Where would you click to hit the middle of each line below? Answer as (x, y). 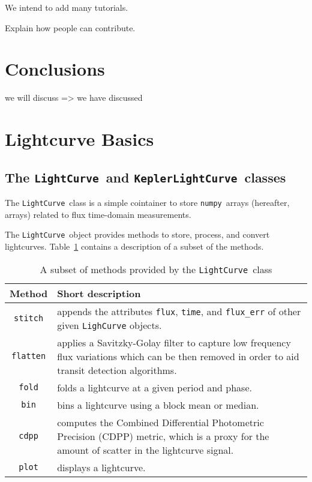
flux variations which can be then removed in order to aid (178, 356)
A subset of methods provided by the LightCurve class (156, 269)
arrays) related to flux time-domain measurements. (98, 214)
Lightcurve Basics (79, 139)
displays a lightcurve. (101, 467)
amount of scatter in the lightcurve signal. (145, 450)
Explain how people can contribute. (70, 27)
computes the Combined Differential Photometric (160, 422)
